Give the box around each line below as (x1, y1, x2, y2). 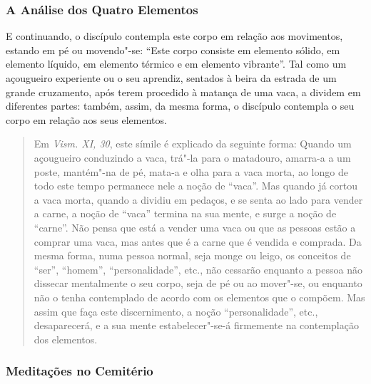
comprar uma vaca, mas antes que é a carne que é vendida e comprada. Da (34, 234, 362, 249)
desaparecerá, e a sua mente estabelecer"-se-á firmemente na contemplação (34, 318, 359, 333)
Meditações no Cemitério (6, 362, 153, 380)
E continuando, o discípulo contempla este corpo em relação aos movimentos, (6, 28, 343, 43)
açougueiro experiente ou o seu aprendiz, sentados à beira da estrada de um (6, 71, 337, 85)
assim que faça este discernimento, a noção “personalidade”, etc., (34, 303, 318, 318)
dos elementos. (34, 331, 98, 346)
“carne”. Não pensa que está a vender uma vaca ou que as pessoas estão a (34, 219, 356, 234)
